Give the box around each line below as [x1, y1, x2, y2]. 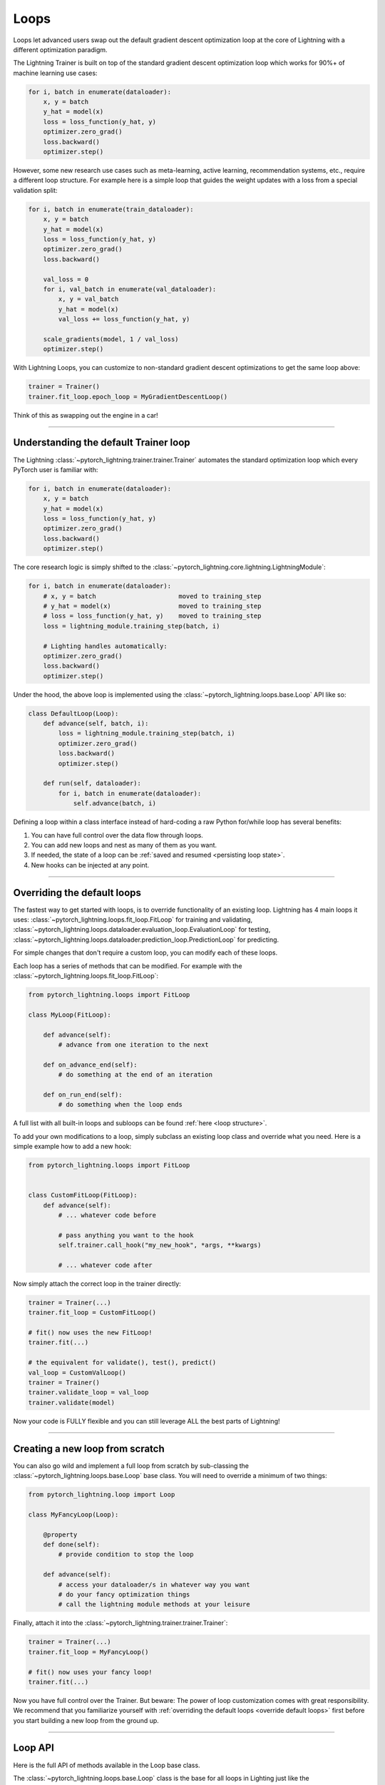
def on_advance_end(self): [43, 1060, 138, 1069]
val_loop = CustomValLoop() [28, 1368, 126, 1377]
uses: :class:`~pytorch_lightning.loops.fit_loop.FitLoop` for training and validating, [13, 915, 253, 924]
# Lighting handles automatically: [43, 642, 168, 650]
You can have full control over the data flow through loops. [31, 830, 203, 839]
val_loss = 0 [43, 275, 89, 283]
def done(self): [43, 1541, 100, 1549]
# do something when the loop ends [58, 1100, 183, 1109]
